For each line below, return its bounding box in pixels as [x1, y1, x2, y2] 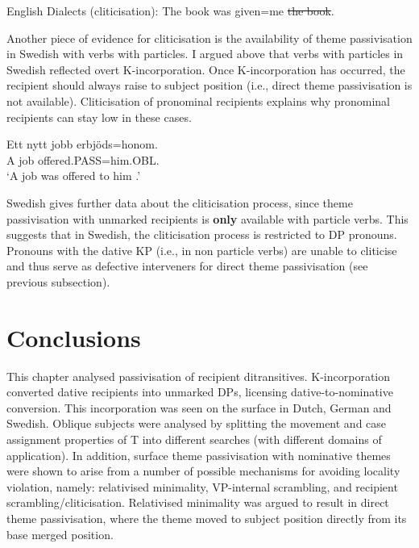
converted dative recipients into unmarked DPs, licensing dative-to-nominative [6, 383, 393, 400]
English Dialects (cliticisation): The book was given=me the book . [6, 2, 334, 19]
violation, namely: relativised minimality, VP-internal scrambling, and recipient [6, 478, 398, 495]
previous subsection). [6, 273, 110, 290]
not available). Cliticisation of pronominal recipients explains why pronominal [6, 92, 391, 109]
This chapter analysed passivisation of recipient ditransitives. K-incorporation [6, 367, 390, 384]
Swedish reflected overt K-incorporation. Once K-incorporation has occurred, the [6, 61, 405, 77]
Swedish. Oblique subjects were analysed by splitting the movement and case [6, 415, 387, 432]
